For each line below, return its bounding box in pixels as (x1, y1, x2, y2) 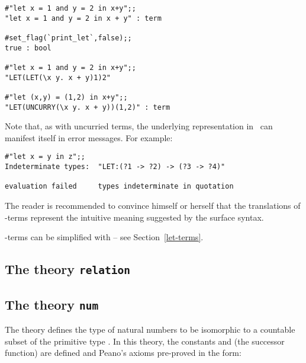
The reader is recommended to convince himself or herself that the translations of (5, 199, 301, 212)
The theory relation (5, 260, 130, 278)
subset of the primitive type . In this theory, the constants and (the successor (5, 335, 285, 347)
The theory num (5, 295, 99, 313)
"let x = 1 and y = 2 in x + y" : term (5, 14, 162, 23)
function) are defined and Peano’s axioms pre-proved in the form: (5, 346, 241, 359)
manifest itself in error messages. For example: (5, 131, 173, 144)
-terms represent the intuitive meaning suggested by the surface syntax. (5, 211, 264, 223)
